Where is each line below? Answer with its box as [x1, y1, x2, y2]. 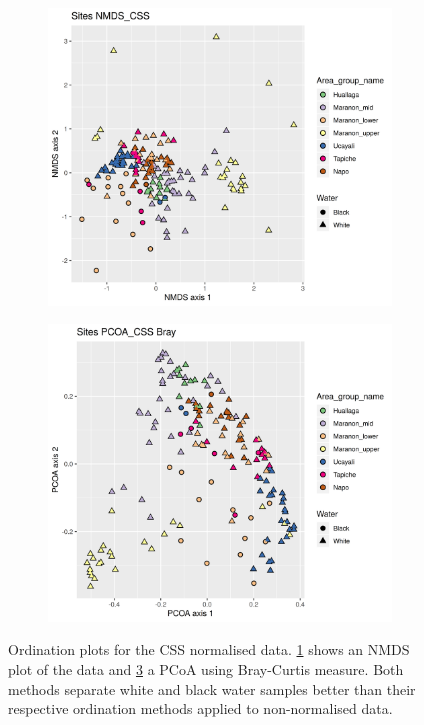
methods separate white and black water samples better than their [8, 678, 416, 699]
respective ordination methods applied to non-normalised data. [8, 698, 393, 719]
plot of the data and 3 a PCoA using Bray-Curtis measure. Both [8, 659, 404, 680]
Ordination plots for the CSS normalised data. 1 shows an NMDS [8, 639, 410, 660]
